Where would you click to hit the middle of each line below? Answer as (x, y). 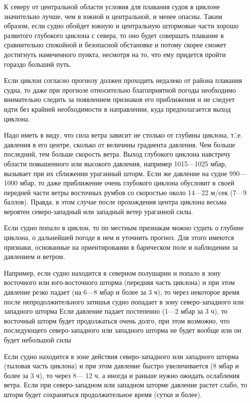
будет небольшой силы (38, 340)
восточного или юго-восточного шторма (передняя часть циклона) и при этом (119, 282)
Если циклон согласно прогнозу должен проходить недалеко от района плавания (123, 80)
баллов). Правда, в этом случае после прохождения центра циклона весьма (115, 202)
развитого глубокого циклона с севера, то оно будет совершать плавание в (114, 35)
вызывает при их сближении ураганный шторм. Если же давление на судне (116, 173)
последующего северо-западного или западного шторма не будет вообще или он (123, 330)
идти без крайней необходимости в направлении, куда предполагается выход (117, 109)
